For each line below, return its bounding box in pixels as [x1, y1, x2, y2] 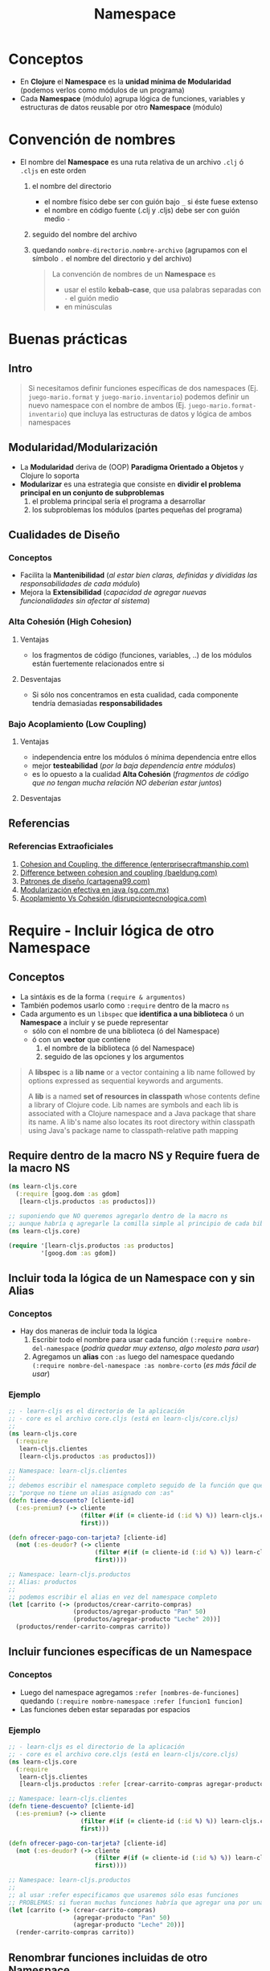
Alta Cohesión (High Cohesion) [8, 616, 133, 627]
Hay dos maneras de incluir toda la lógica [19, 1326, 157, 1336]
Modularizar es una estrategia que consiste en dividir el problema [19, 479, 241, 489]
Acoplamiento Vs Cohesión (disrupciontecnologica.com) [19, 893, 207, 903]
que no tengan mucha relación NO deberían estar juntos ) [31, 778, 223, 787]
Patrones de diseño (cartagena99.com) [19, 876, 150, 885]
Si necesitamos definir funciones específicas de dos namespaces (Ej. [27, 383, 259, 392]
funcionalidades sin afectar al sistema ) [19, 596, 150, 606]
